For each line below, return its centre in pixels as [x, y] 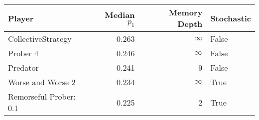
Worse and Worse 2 [42, 82]
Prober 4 [23, 53]
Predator [23, 67]
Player [21, 18]
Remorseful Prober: [42, 96]
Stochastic [231, 18]
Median [120, 14]
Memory [186, 12]
